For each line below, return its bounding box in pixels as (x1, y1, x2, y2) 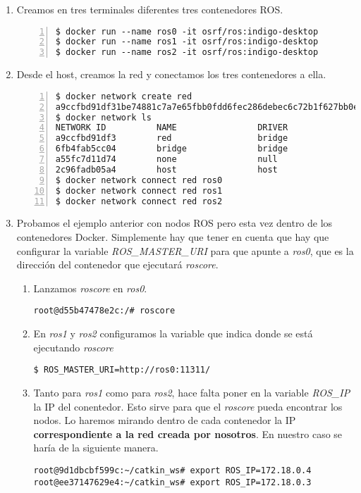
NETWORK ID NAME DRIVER (55, 123, 288, 133)
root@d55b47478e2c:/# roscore (33, 306, 176, 316)
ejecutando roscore (33, 339, 114, 354)
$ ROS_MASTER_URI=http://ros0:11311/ (33, 365, 211, 375)
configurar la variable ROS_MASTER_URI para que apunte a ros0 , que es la (16, 243, 354, 258)
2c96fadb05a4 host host (55, 164, 278, 175)
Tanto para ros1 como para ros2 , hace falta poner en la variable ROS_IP (33, 385, 350, 399)
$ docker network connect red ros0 (55, 175, 223, 185)
